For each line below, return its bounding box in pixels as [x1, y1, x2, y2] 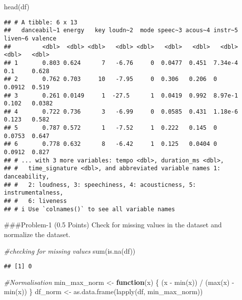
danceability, [4, 173, 50, 180]
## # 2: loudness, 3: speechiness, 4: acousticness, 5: [4, 181, 196, 188]
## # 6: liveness [4, 198, 67, 205]
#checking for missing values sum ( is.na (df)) [4, 245, 136, 256]
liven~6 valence [4, 35, 57, 42]
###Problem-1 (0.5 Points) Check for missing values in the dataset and [4, 220, 222, 230]
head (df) [4, 1, 30, 11]
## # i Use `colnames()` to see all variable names [4, 205, 175, 213]
